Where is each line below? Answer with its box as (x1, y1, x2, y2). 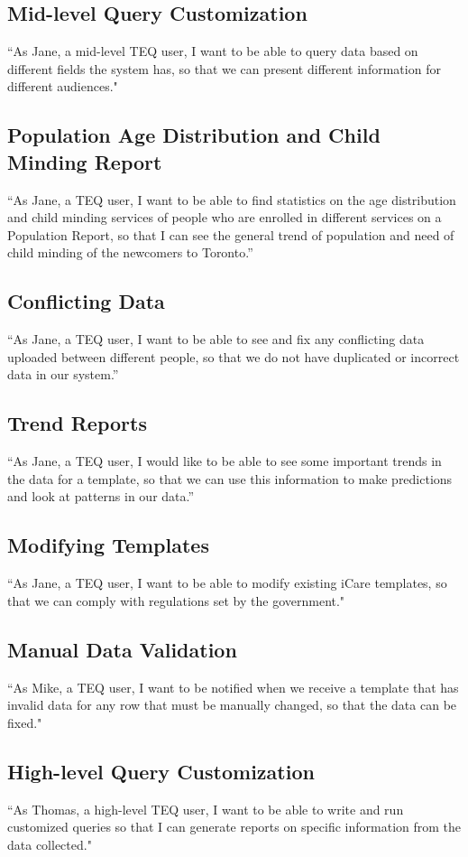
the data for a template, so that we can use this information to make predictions (7, 469, 453, 488)
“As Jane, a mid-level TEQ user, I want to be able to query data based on (7, 42, 418, 61)
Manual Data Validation (7, 635, 237, 663)
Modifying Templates (7, 531, 209, 559)
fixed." (7, 713, 42, 731)
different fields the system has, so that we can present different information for (7, 59, 441, 78)
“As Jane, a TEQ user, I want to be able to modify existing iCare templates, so (7, 573, 447, 592)
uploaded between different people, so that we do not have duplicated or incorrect (7, 347, 460, 366)
